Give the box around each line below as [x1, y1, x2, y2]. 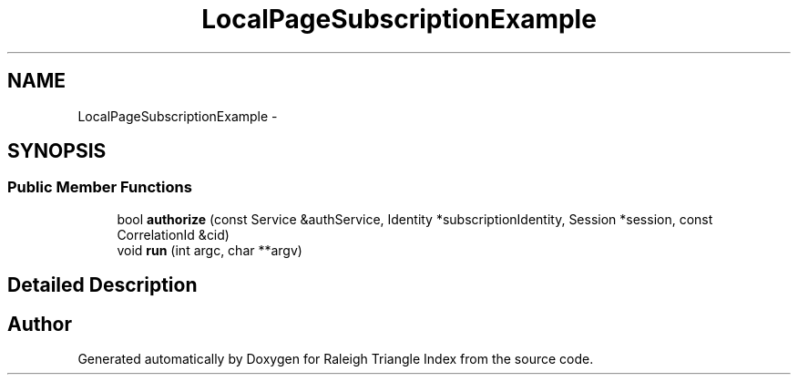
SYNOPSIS [7, 139, 107, 163]
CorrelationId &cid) [117, 226, 230, 243]
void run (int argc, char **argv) [117, 242, 302, 258]
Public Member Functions [7, 178, 192, 197]
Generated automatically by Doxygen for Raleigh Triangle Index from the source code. [77, 351, 594, 367]
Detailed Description [7, 274, 198, 297]
